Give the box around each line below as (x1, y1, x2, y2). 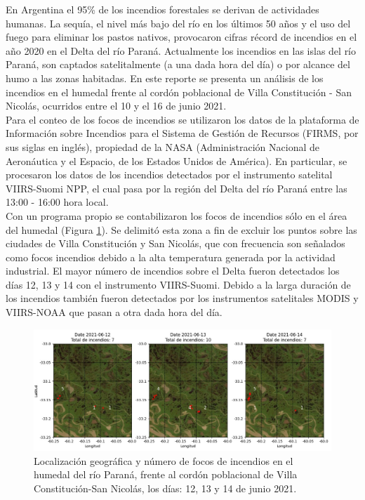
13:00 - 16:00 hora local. (6, 195, 109, 209)
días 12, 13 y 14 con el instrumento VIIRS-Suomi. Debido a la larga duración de (6, 277, 351, 291)
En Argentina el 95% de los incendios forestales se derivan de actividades (6, 2, 319, 16)
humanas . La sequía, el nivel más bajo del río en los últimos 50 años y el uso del (6, 15, 351, 30)
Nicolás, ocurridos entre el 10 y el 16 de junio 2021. (6, 98, 227, 113)
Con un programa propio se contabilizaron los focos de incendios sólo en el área (6, 208, 347, 223)
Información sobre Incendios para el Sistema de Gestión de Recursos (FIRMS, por (6, 126, 359, 140)
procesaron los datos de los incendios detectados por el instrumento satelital (6, 167, 333, 182)
